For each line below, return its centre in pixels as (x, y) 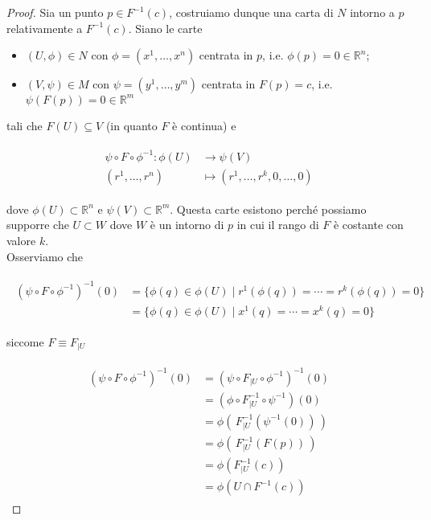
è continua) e (204, 125)
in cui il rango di (278, 225)
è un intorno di (187, 225)
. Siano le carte (165, 28)
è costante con (368, 225)
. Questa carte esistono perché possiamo (268, 209)
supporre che (38, 225)
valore (21, 241)
